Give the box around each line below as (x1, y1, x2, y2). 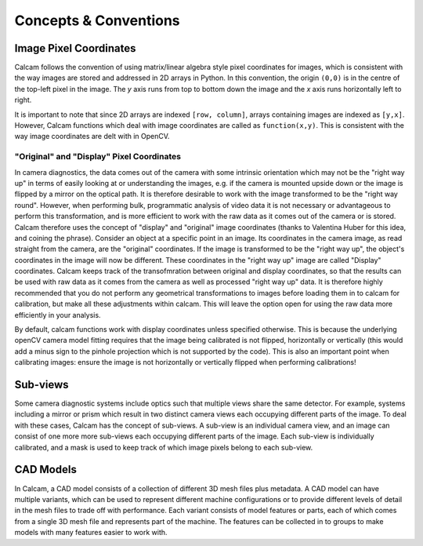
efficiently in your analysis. (14, 310, 101, 319)
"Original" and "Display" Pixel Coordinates (14, 151, 182, 162)
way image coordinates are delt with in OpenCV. (14, 132, 170, 141)
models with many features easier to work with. (14, 528, 168, 537)
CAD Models (14, 463, 78, 476)
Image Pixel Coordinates (14, 42, 136, 55)
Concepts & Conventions (14, 12, 180, 29)
